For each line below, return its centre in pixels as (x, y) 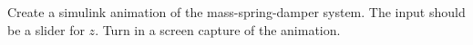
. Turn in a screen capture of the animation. (218, 29)
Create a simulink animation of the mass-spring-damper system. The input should (236, 12)
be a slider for (46, 29)
